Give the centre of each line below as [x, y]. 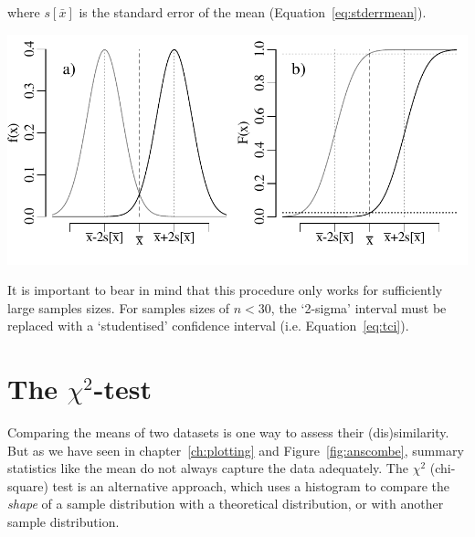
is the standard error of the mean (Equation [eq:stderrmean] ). [253, 12]
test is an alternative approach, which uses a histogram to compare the [251, 485]
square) [28, 485]
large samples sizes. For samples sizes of [119, 307]
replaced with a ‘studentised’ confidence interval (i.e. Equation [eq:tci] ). [208, 326]
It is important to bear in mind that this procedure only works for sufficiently [225, 290]
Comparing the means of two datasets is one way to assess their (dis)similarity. [228, 432]
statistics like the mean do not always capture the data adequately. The [208, 468]
